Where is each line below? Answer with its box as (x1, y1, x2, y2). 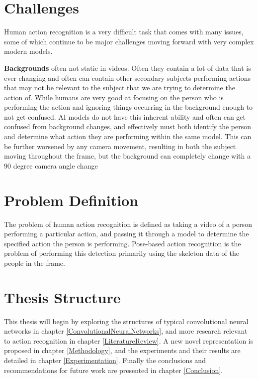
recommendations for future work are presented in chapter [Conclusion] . (4, 365, 223, 375)
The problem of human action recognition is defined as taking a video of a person (4, 218, 252, 229)
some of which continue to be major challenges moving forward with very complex (4, 36, 254, 46)
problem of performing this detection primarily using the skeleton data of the (4, 248, 239, 258)
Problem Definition (4, 189, 139, 210)
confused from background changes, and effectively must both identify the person (4, 121, 252, 132)
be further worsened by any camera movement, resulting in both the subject (4, 141, 236, 151)
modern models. (4, 46, 53, 56)
